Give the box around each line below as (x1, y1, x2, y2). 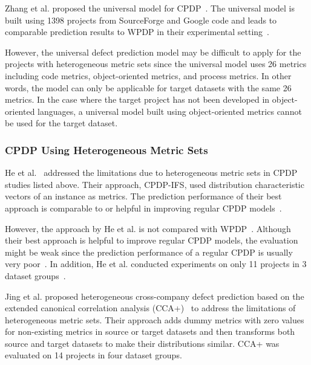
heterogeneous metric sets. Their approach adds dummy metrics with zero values (5, 313, 304, 326)
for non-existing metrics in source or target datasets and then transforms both (5, 325, 295, 338)
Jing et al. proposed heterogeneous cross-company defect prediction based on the (5, 289, 304, 302)
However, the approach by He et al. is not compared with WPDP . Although (5, 222, 291, 234)
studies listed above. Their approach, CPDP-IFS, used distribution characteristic (5, 178, 304, 190)
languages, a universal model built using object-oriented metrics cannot (38, 105, 302, 117)
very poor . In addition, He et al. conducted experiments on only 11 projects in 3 (5, 257, 307, 270)
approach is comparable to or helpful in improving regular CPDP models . (5, 201, 282, 214)
